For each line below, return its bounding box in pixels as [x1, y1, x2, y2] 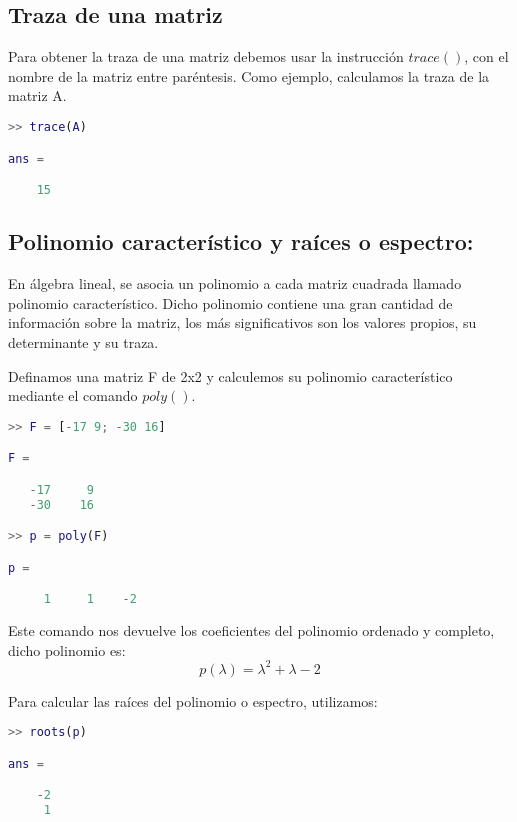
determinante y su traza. [8, 331, 159, 352]
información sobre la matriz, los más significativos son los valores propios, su [8, 312, 477, 333]
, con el [464, 46, 509, 67]
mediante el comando [8, 385, 138, 406]
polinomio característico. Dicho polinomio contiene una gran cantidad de [8, 292, 453, 313]
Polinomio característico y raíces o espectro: [8, 226, 474, 257]
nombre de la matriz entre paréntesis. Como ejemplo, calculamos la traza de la [8, 65, 490, 86]
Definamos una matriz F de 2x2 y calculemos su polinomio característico [8, 365, 453, 386]
